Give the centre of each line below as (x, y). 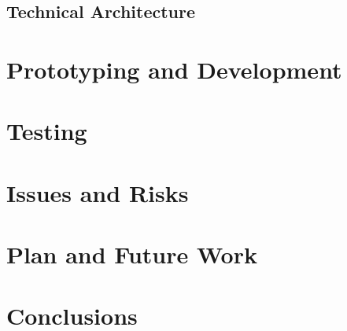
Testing (47, 131)
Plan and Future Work (132, 254)
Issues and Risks (98, 192)
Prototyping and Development (174, 69)
